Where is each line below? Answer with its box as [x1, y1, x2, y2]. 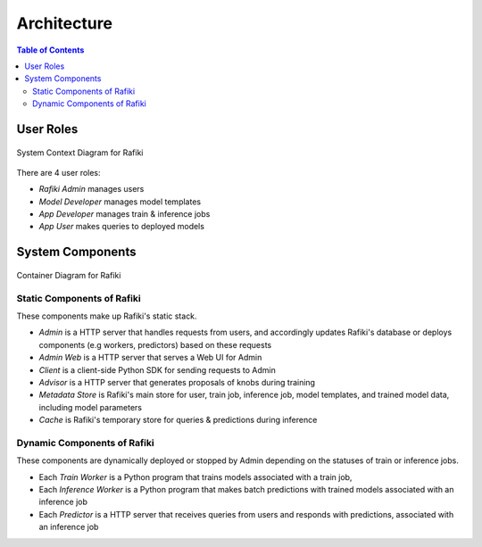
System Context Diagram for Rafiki [16, 147, 144, 158]
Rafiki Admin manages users [38, 184, 145, 195]
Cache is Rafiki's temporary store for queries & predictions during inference [38, 415, 318, 426]
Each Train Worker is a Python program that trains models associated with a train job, [38, 471, 353, 482]
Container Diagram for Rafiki [16, 269, 121, 280]
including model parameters [38, 402, 143, 412]
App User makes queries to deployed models [38, 221, 205, 232]
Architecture [16, 13, 113, 33]
